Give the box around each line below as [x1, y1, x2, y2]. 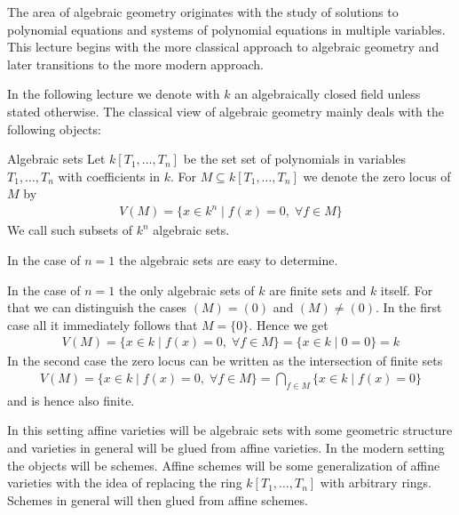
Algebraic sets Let [7, 149, 106, 168]
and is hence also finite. [7, 390, 135, 409]
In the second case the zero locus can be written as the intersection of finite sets [7, 351, 443, 370]
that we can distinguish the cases [7, 298, 187, 317]
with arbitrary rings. [320, 473, 431, 492]
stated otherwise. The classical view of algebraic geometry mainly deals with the [7, 101, 444, 120]
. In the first [376, 298, 442, 317]
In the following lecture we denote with [7, 84, 220, 103]
